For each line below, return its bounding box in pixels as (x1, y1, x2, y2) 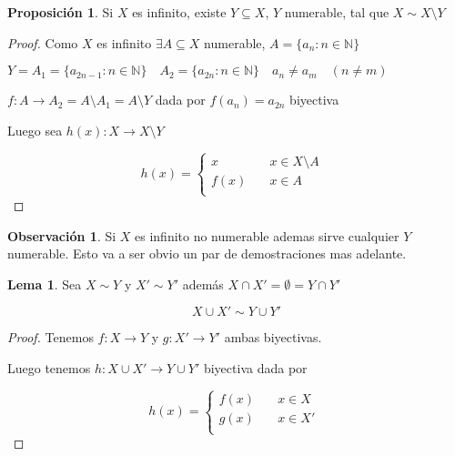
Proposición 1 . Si (7, 3, 114, 21)
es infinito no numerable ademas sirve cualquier (135, 226, 399, 245)
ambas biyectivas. (224, 328, 322, 347)
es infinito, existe (132, 3, 227, 21)
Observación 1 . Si (7, 226, 116, 245)
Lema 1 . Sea (7, 274, 82, 293)
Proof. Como (7, 33, 78, 52)
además (182, 274, 224, 293)
